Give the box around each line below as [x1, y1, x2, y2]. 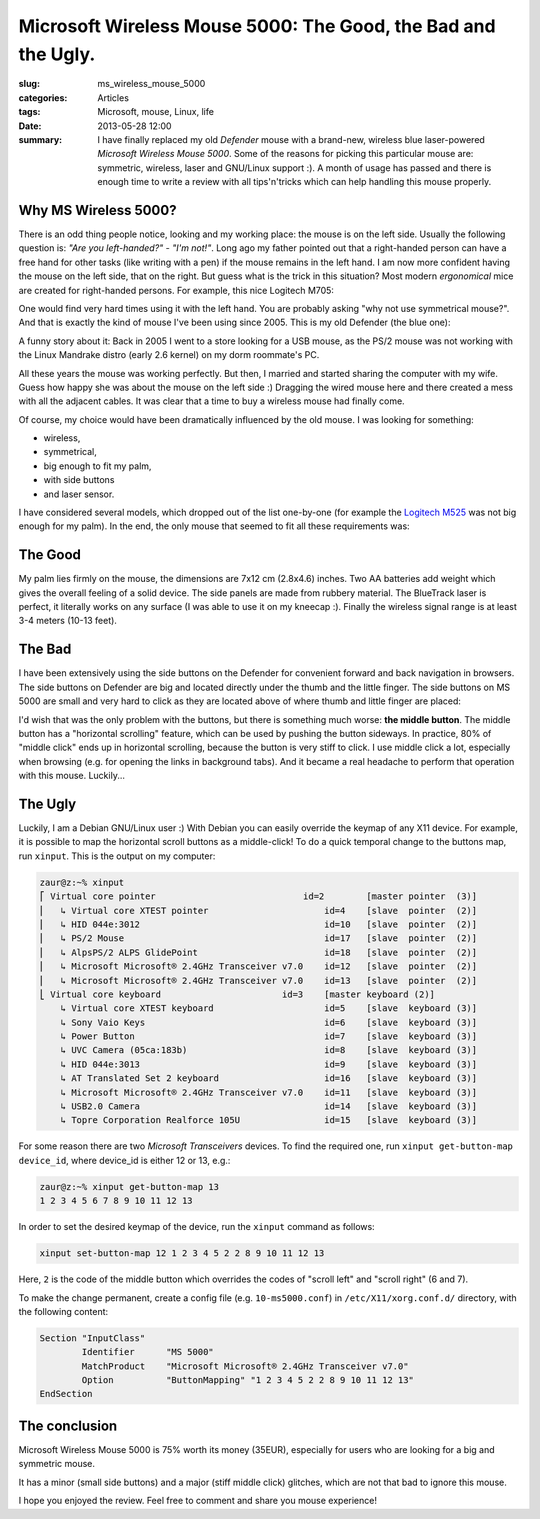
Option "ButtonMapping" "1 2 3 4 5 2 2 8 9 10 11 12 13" [81, 1375, 415, 1386]
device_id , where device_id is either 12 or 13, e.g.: [18, 1154, 231, 1166]
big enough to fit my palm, [43, 460, 152, 472]
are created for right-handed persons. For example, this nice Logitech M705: [18, 284, 335, 296]
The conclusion [18, 1417, 118, 1434]
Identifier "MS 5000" [81, 1346, 214, 1358]
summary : [18, 133, 63, 145]
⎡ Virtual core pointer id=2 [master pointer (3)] [39, 891, 478, 902]
